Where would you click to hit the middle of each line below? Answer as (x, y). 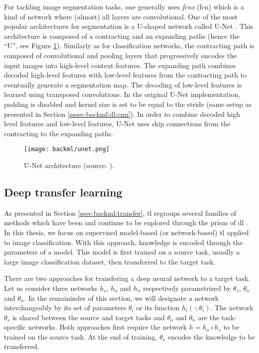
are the (209, 317)
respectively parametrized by (187, 288)
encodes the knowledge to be (211, 336)
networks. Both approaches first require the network (108, 327)
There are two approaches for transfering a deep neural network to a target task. (127, 278)
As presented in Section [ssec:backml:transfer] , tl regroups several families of (120, 213)
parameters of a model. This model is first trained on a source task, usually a (122, 252)
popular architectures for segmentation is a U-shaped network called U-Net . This (129, 26)
